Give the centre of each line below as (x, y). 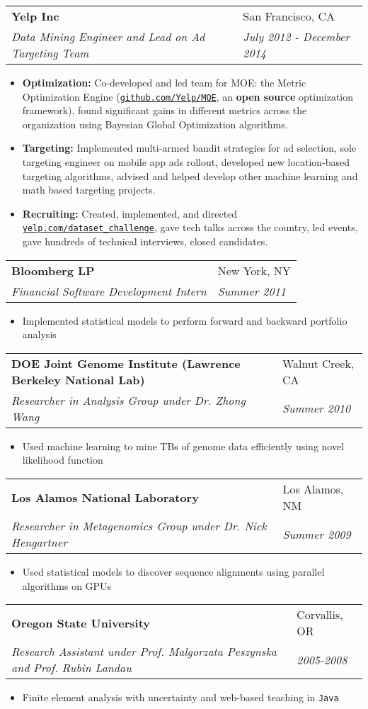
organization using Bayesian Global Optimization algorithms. (155, 124)
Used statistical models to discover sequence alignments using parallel (173, 572)
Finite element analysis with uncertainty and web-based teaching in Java (180, 697)
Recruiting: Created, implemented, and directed (130, 213)
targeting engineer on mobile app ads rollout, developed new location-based (186, 162)
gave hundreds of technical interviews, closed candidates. (145, 241)
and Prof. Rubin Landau (71, 668)
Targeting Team (50, 53)
